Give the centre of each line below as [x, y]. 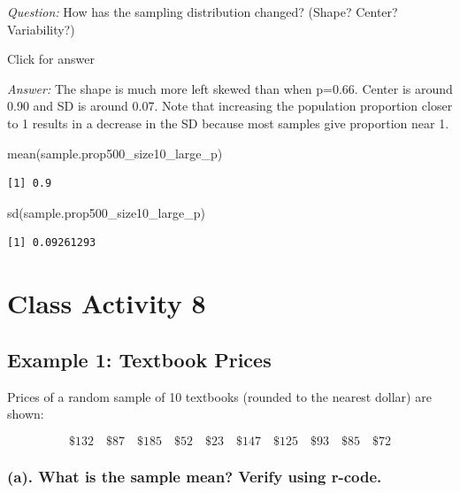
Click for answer [51, 59]
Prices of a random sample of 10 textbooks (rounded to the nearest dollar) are [219, 396]
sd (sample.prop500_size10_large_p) [106, 212]
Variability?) [41, 29]
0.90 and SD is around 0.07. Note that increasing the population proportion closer [230, 106]
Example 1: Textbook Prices [139, 359]
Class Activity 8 [107, 303]
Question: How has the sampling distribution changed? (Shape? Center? [203, 12]
